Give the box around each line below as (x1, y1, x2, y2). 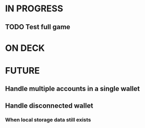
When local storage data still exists (5, 116, 92, 123)
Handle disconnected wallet (5, 101, 94, 110)
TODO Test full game (5, 23, 71, 31)
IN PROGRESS (5, 3, 63, 14)
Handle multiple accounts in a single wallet (5, 85, 140, 93)
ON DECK (5, 43, 45, 53)
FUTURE (5, 65, 40, 76)
